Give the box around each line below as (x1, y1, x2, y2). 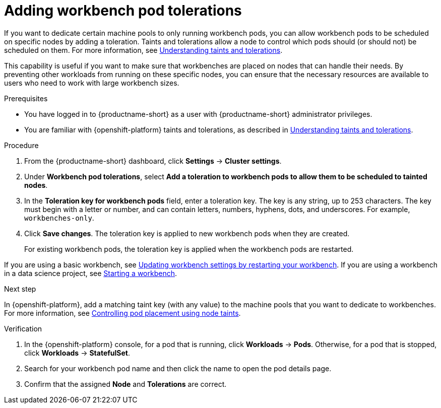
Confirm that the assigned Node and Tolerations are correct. (24, 379, 227, 388)
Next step (4, 284, 36, 293)
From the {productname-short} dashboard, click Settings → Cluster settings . (24, 156, 282, 165)
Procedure (4, 141, 39, 150)
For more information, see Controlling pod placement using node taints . (4, 308, 241, 317)
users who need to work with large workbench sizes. (4, 78, 179, 87)
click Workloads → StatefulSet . (24, 348, 131, 357)
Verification (4, 324, 42, 333)
